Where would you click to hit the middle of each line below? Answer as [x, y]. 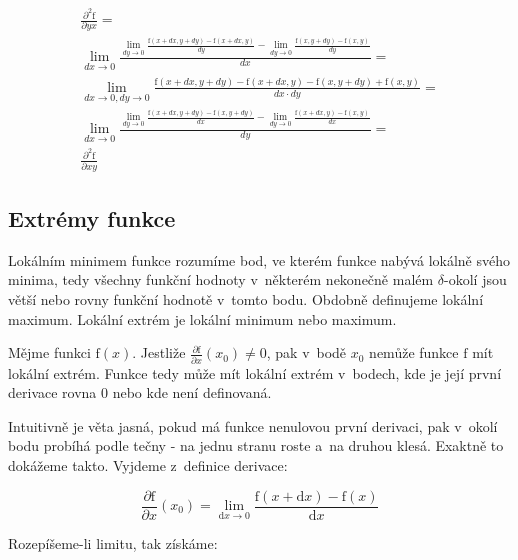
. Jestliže [159, 352]
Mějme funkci [49, 352]
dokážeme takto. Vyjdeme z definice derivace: [148, 464]
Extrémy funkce [92, 218]
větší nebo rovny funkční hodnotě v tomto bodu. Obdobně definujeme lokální [246, 299]
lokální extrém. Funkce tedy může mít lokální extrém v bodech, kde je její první [255, 372]
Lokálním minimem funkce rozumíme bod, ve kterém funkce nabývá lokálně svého [259, 259]
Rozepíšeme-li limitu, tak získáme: [113, 542]
